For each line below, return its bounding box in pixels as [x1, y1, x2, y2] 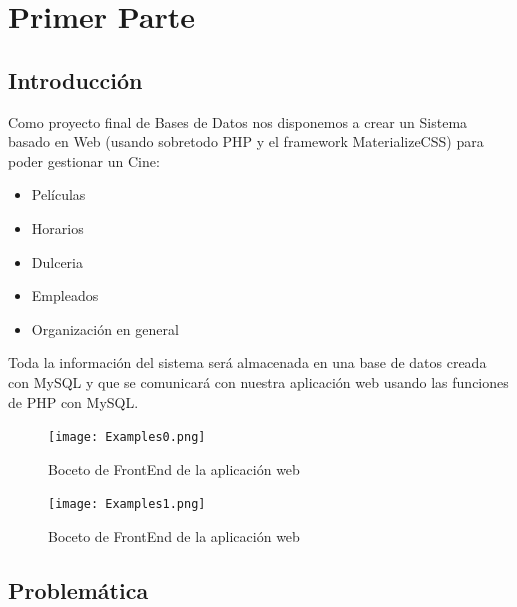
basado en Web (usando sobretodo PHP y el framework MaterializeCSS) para [8, 131, 484, 152]
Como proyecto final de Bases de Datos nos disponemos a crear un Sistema [8, 111, 468, 132]
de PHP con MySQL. [8, 391, 139, 412]
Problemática [8, 575, 149, 605]
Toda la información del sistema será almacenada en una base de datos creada [8, 352, 487, 373]
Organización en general [31, 318, 179, 339]
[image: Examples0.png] [48, 430, 206, 445]
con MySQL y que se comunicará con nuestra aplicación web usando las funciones [8, 371, 509, 392]
